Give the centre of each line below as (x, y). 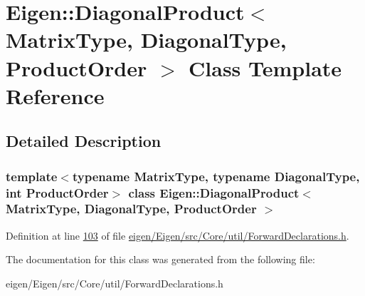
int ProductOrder (57, 192)
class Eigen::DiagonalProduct (214, 192)
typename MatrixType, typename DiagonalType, (216, 176)
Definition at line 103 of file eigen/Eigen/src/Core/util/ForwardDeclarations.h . (178, 235)
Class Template (265, 67)
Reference (55, 95)
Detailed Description (84, 141)
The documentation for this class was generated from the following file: (160, 259)
